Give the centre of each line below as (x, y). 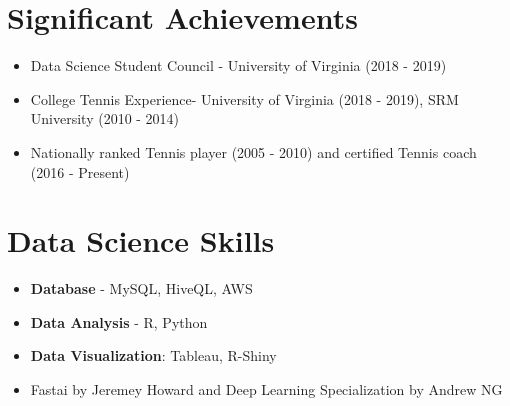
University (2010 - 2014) (105, 118)
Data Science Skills (141, 240)
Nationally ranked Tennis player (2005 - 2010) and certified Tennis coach (253, 151)
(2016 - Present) (80, 171)
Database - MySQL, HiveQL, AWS (141, 288)
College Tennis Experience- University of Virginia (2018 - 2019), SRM (244, 98)
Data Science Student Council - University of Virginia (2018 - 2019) (238, 65)
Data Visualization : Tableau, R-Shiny (153, 355)
